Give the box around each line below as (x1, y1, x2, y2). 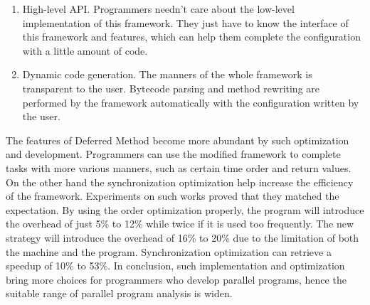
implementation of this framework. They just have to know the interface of (22, 15, 349, 30)
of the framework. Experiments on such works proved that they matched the (6, 188, 339, 203)
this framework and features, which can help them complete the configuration (22, 29, 361, 44)
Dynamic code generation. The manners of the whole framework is (22, 67, 312, 82)
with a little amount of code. (22, 43, 148, 58)
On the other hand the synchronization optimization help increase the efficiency (6, 174, 354, 189)
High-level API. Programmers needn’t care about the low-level (22, 1, 295, 16)
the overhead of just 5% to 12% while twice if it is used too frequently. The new (6, 216, 354, 231)
